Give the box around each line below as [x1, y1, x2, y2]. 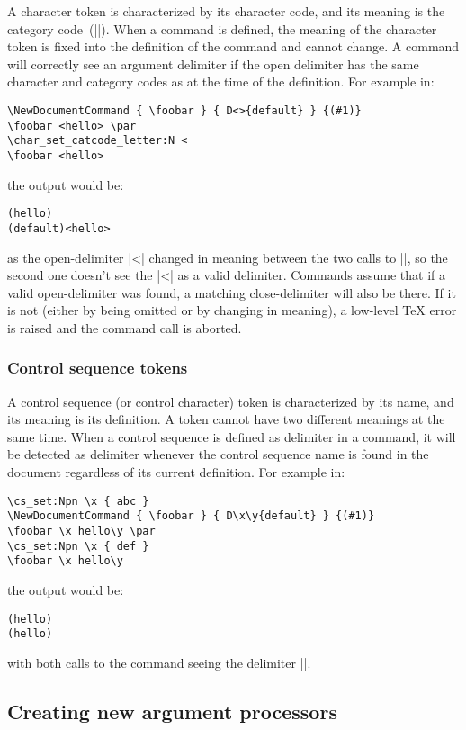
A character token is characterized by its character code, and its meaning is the [7, 2, 445, 20]
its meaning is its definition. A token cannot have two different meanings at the [7, 410, 445, 428]
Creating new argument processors [7, 697, 337, 725]
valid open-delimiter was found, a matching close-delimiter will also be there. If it [7, 283, 456, 302]
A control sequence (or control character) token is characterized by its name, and [7, 392, 454, 410]
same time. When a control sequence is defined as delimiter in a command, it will [7, 427, 456, 446]
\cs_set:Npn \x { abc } [7, 494, 149, 508]
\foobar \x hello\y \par [7, 524, 156, 537]
